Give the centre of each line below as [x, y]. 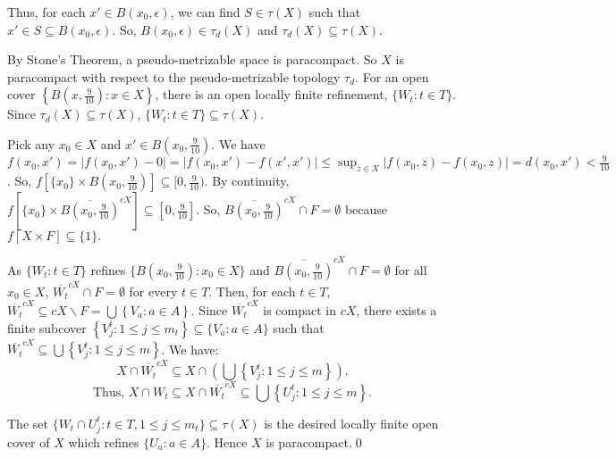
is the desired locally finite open [351, 423]
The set [28, 423]
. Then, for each [252, 291]
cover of [29, 441]
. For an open [392, 76]
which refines [104, 441]
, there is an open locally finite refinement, [271, 94]
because [366, 209]
